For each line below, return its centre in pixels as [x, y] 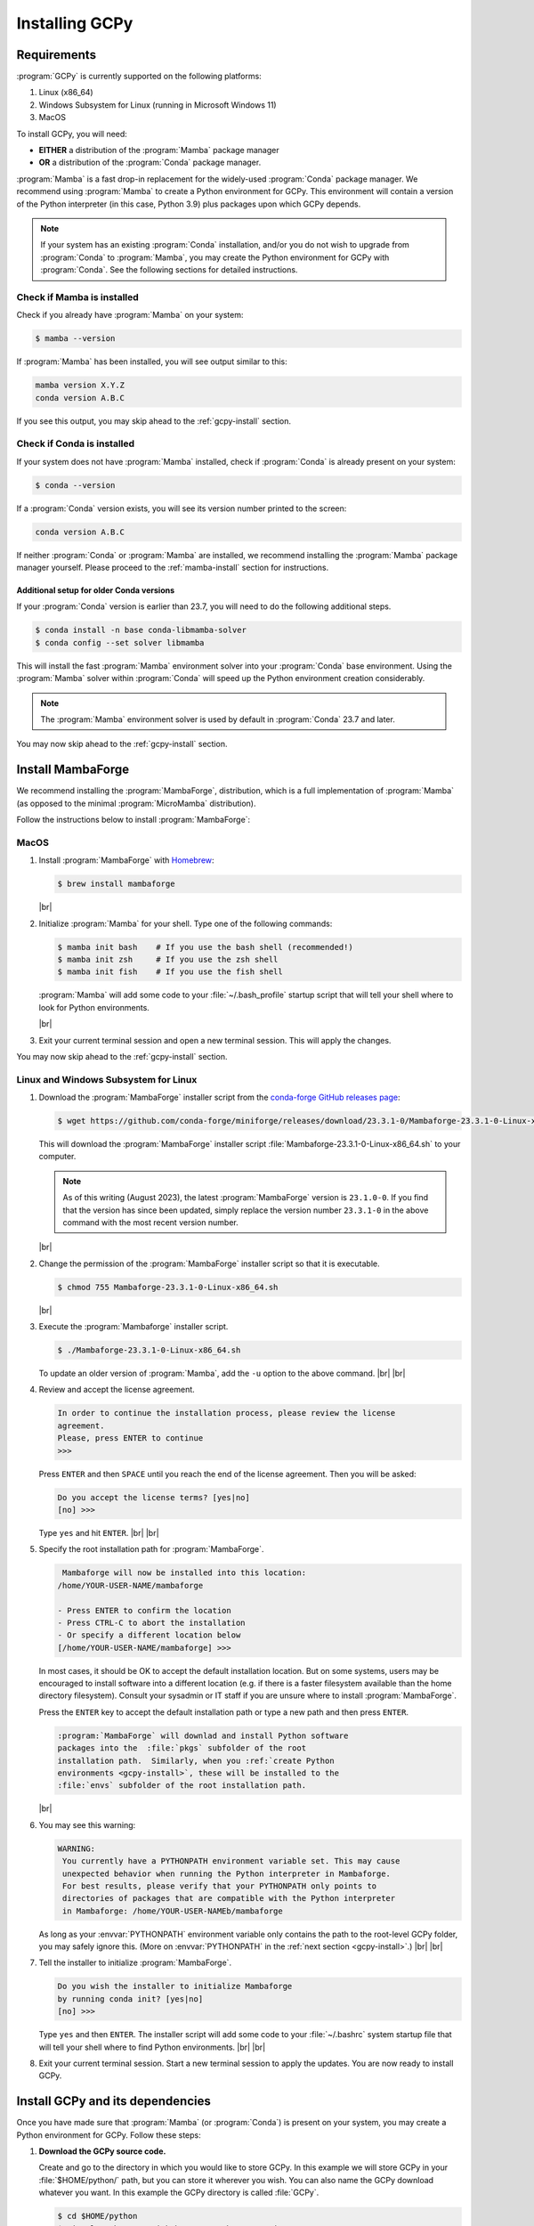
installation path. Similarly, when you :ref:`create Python [196, 1760]
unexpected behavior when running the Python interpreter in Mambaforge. [227, 1873]
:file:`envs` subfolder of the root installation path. [182, 1786]
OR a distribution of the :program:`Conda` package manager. [150, 162]
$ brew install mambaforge [116, 884]
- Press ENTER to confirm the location [144, 1610]
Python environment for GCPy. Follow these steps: [109, 2135]
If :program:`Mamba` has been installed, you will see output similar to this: [152, 362]
